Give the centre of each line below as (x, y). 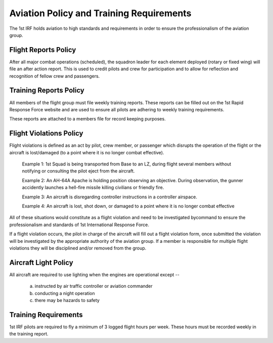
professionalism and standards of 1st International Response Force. (79, 225)
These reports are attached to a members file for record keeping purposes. (88, 119)
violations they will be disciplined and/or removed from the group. (78, 248)
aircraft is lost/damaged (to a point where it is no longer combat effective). (87, 152)
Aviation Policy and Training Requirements (100, 13)
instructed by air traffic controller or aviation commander (94, 286)
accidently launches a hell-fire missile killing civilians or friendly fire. (93, 188)
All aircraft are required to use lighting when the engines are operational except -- (94, 274)
